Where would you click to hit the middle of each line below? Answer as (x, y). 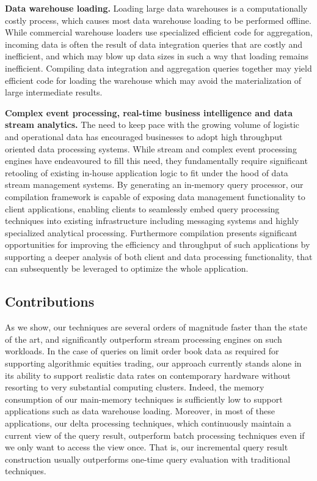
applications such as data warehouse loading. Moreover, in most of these (140, 411)
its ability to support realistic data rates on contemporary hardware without (148, 375)
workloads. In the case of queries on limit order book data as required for (142, 351)
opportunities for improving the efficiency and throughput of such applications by (158, 244)
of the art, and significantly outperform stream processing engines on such (144, 339)
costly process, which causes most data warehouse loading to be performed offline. (158, 20)
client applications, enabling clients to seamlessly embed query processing (142, 208)
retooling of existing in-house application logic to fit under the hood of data (147, 172)
